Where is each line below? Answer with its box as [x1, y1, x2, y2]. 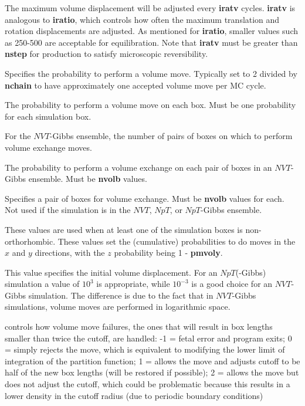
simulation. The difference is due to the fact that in [28, 289, 213, 301]
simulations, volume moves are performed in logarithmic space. [5, 300, 231, 313]
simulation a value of [5, 278, 80, 290]
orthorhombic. [5, 235, 56, 247]
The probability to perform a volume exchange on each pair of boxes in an [5, 161, 272, 173]
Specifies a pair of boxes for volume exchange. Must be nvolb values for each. [5, 192, 284, 204]
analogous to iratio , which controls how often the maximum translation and [5, 13, 280, 25]
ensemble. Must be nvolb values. [28, 172, 147, 185]
